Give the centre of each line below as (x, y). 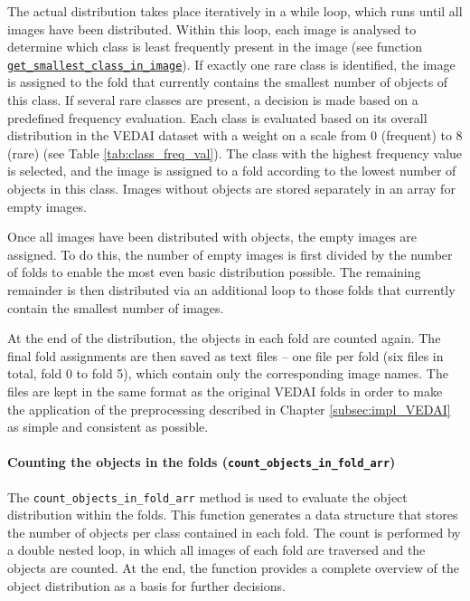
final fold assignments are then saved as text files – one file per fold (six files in (226, 355)
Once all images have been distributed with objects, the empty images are (212, 237)
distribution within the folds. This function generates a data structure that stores (233, 515)
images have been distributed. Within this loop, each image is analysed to (212, 29)
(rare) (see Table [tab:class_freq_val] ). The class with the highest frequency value (235, 153)
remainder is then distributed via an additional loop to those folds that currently (231, 289)
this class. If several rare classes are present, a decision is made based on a (213, 100)
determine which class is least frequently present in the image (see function (215, 47)
